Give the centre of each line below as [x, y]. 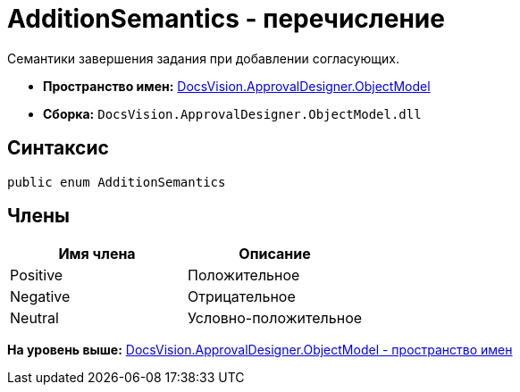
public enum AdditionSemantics [117, 182]
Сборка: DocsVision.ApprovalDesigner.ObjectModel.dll [232, 113]
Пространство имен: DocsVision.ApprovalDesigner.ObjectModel [237, 86]
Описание [275, 254]
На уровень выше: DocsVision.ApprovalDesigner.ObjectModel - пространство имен [260, 350]
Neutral [34, 318]
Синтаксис [58, 148]
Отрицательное [242, 297]
